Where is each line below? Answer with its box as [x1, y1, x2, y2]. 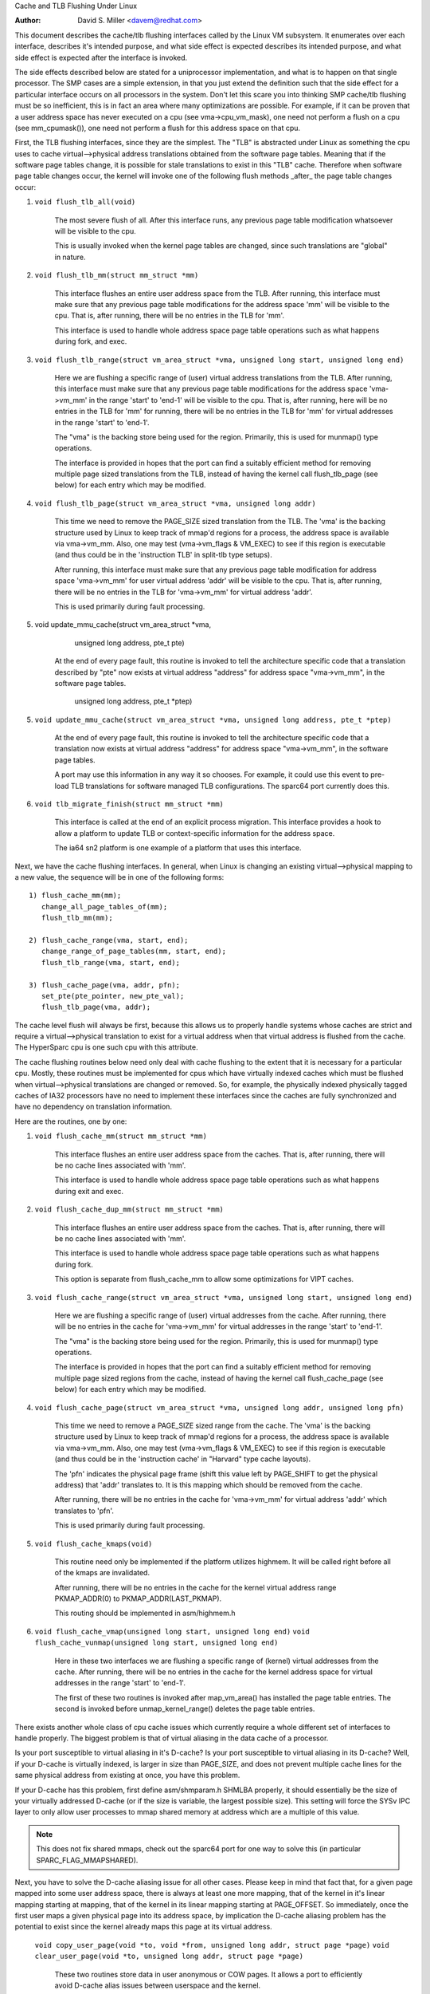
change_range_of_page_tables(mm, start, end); [41, 947, 227, 956]
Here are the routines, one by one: [14, 1117, 127, 1126]
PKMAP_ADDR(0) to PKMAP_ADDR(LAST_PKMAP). [54, 1594, 222, 1603]
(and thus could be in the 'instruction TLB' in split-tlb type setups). [54, 550, 272, 560]
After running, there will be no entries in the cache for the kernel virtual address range [54, 1582, 337, 1592]
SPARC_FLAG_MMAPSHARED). [36, 1855, 139, 1865]
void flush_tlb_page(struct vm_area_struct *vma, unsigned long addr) [34, 498, 316, 508]
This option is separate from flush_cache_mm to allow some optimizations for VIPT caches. [54, 1275, 354, 1284]
